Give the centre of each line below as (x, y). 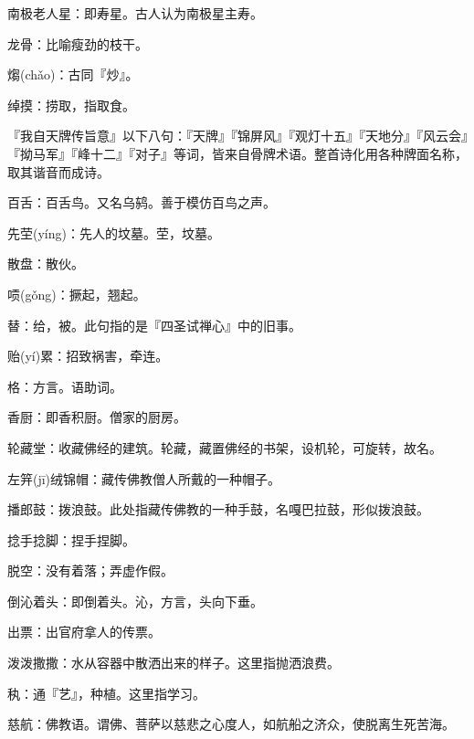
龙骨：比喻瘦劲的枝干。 (78, 43)
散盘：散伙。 (46, 264)
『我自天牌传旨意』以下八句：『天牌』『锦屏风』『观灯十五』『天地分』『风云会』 (237, 136)
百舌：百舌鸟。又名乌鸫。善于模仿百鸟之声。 (142, 202)
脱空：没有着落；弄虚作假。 (90, 570)
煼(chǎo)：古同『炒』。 (73, 74)
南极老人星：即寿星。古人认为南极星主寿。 (135, 13)
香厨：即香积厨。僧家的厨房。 (97, 417)
